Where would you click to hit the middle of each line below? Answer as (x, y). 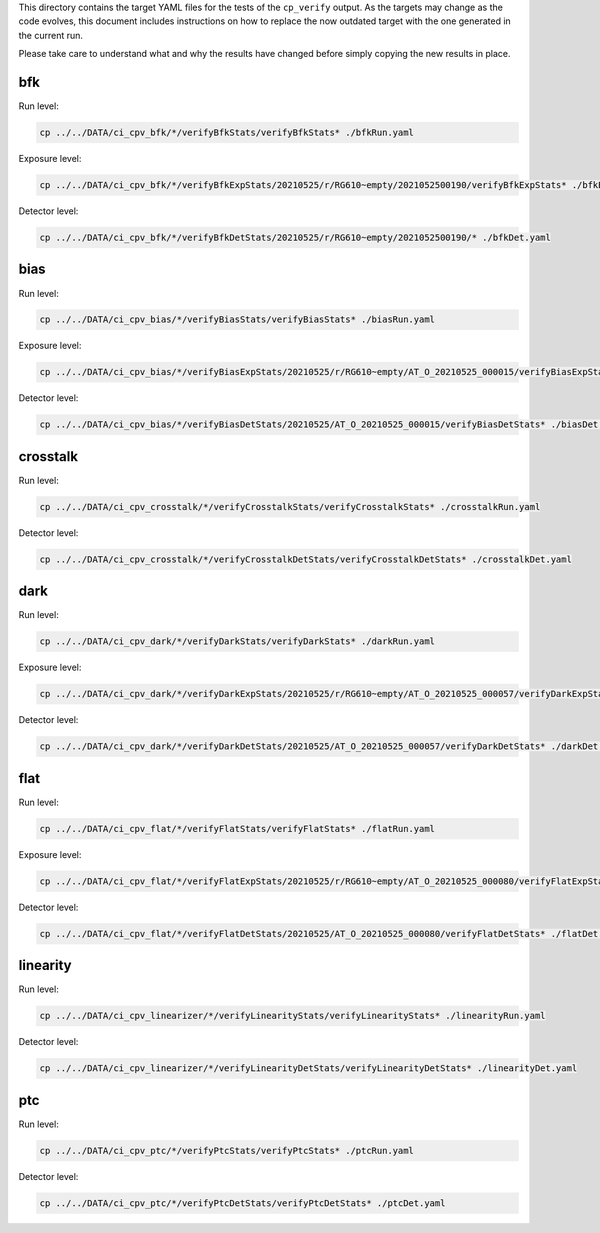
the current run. (51, 35)
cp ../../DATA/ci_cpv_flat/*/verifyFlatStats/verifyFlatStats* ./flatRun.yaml (237, 828)
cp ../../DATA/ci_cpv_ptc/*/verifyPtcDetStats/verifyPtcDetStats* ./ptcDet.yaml (242, 1203)
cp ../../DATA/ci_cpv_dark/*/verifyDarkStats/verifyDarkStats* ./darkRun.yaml (237, 641)
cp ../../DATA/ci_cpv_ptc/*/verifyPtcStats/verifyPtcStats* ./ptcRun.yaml (227, 1150)
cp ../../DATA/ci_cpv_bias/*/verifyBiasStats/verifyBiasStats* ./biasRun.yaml (237, 319)
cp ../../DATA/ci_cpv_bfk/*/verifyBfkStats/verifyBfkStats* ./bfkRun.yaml (227, 133)
